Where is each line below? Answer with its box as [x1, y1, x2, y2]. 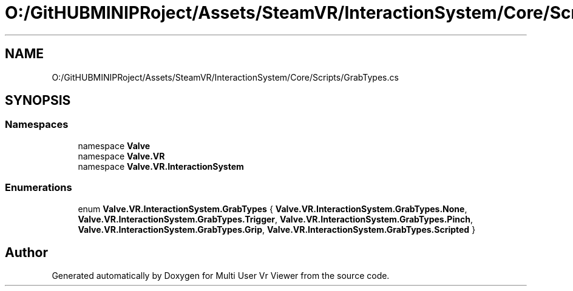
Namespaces [5, 118, 69, 131]
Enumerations [5, 181, 72, 194]
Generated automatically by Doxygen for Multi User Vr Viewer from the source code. [52, 270, 390, 281]
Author [5, 244, 48, 260]
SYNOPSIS [5, 93, 71, 109]
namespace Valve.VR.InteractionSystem [78, 161, 244, 172]
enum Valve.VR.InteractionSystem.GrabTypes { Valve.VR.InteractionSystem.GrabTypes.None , [78, 203, 467, 214]
